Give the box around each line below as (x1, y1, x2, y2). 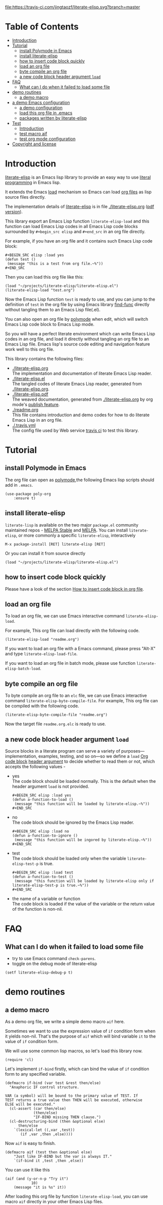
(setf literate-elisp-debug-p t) (5, 970, 73, 975)
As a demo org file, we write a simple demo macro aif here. (5, 1019, 125, 1024)
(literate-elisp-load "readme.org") (5, 637, 79, 642)
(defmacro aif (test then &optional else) (5, 1149, 92, 1155)
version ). (5, 208, 23, 214)
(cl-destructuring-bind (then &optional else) (9, 1119, 106, 1124)
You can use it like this (5, 1166, 50, 1173)
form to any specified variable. (5, 1071, 67, 1077)
